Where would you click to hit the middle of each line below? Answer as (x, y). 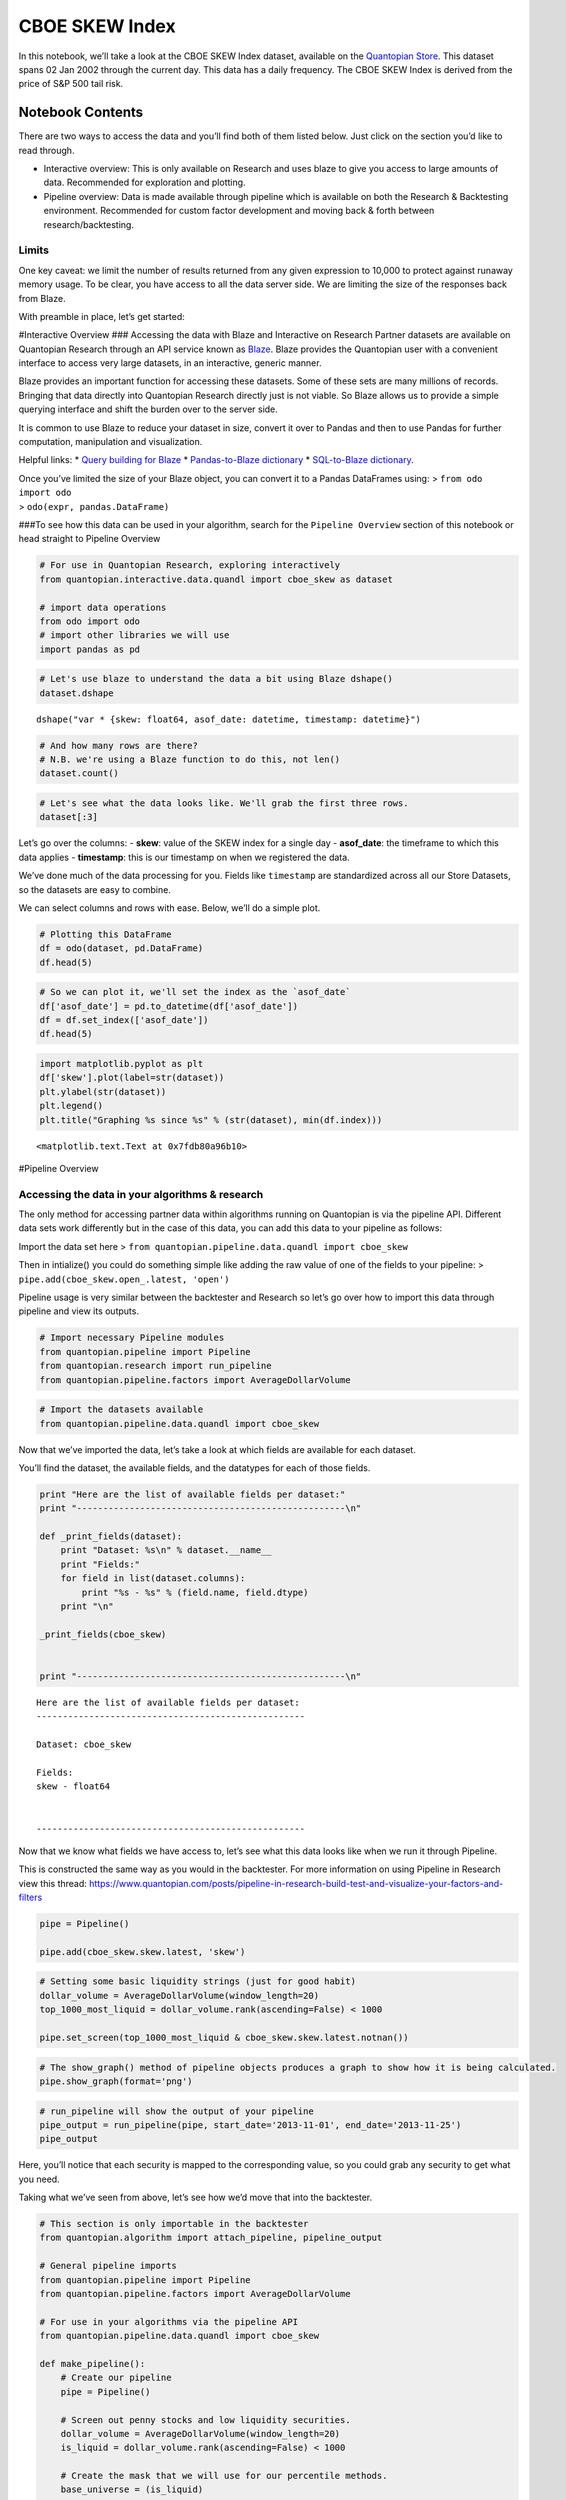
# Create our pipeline (116, 2378)
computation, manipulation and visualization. (110, 442)
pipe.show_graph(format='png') (116, 2081)
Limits (34, 250)
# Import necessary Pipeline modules (132, 1338)
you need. (39, 2179)
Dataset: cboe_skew (84, 1744)
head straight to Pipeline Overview (89, 539)
